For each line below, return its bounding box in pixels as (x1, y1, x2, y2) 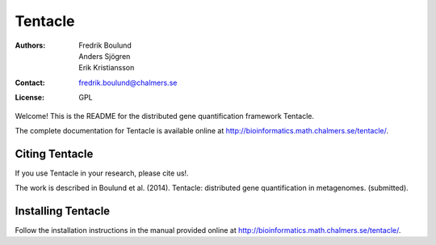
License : (15, 93, 44, 103)
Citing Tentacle (15, 146, 94, 161)
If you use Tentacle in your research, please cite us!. (15, 168, 189, 178)
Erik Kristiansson (78, 63, 135, 73)
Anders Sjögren (78, 51, 131, 61)
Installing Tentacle (15, 205, 111, 218)
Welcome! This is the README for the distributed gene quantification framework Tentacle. (15, 111, 315, 120)
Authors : (15, 40, 46, 50)
